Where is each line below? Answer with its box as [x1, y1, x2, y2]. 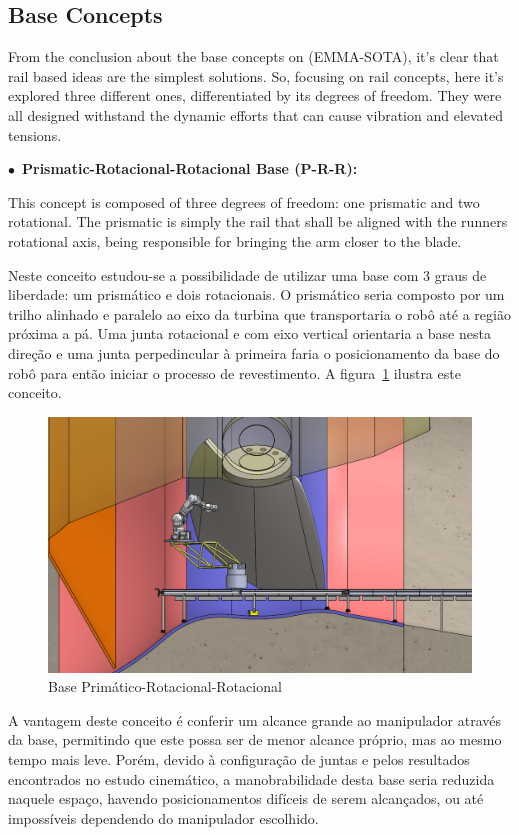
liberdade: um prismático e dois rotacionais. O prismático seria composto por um [8, 284, 505, 305]
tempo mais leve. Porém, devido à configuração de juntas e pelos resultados [8, 748, 470, 769]
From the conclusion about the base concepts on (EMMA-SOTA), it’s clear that [8, 46, 499, 67]
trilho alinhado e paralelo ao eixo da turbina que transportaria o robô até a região [8, 303, 511, 324]
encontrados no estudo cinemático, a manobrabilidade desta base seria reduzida [8, 768, 495, 789]
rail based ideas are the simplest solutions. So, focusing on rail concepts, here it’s [8, 65, 504, 86]
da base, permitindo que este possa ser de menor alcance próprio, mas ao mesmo [8, 729, 502, 750]
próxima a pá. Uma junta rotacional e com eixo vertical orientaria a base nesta [8, 323, 491, 344]
